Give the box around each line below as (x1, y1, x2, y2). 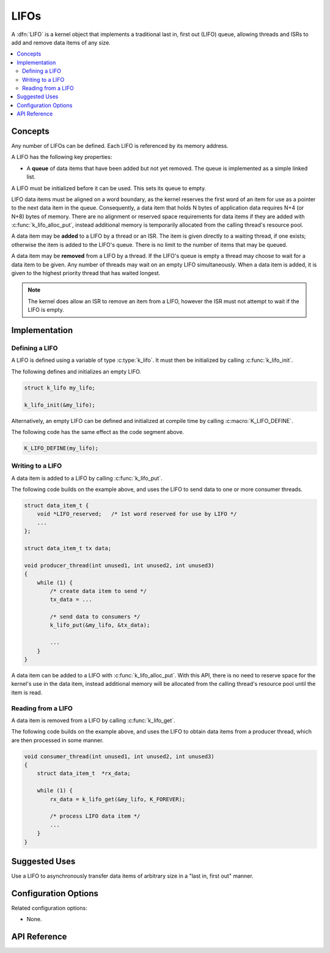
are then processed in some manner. (11, 737, 104, 744)
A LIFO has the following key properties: (11, 153, 112, 161)
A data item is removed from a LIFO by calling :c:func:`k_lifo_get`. (11, 716, 175, 724)
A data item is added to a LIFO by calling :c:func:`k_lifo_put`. (11, 474, 163, 482)
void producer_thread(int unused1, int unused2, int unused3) (24, 562, 215, 568)
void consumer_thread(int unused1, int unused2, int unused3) (24, 752, 215, 760)
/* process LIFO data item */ (50, 813, 141, 820)
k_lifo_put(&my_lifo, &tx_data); (50, 622, 150, 629)
